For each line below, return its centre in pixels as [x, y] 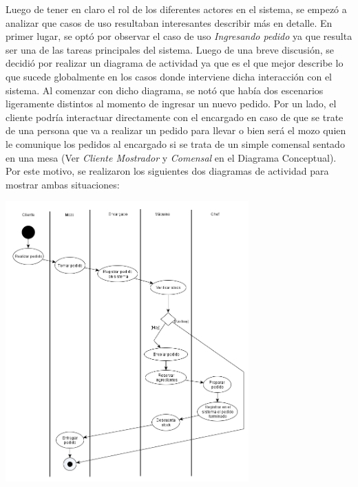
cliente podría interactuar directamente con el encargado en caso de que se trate [175, 117]
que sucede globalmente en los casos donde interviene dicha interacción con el [169, 76]
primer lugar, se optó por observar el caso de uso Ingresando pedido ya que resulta [179, 36]
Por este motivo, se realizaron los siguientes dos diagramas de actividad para [167, 171]
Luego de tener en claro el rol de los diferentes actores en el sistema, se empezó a [176, 9]
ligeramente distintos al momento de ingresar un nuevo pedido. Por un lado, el [171, 104]
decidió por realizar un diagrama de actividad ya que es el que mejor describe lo [175, 63]
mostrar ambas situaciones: [63, 184]
